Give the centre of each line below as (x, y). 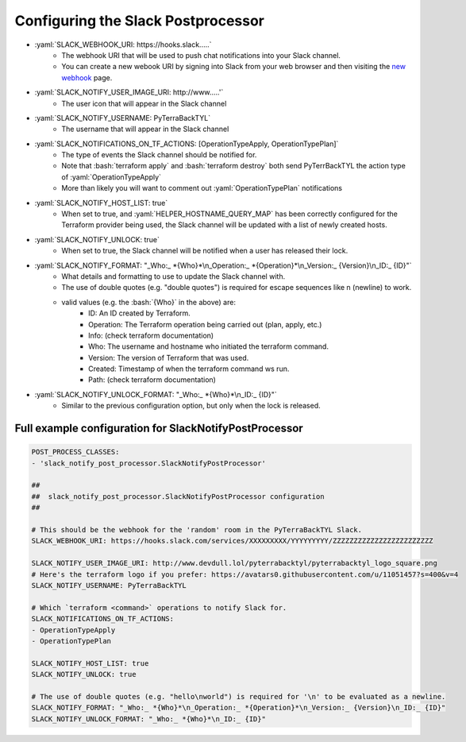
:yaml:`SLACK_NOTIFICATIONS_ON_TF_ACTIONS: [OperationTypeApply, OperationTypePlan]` (187, 144)
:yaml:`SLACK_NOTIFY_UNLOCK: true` (97, 239)
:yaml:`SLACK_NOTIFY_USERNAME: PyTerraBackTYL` (122, 118)
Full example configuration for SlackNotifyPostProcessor (159, 429)
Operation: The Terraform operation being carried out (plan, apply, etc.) (205, 324)
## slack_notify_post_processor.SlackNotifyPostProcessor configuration (178, 496)
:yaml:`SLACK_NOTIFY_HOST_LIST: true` (101, 203)
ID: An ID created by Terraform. (139, 313)
